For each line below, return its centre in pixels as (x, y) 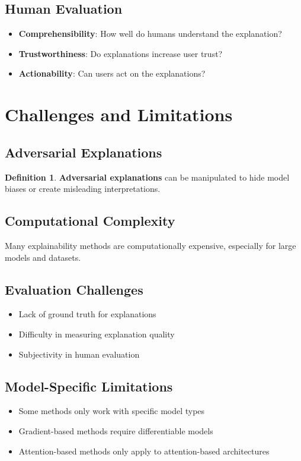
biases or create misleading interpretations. (83, 189)
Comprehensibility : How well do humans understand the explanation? (150, 34)
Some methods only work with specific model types (112, 411)
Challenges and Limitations (119, 114)
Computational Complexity (90, 221)
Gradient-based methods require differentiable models (116, 430)
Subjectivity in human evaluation (79, 354)
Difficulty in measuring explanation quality (97, 334)
